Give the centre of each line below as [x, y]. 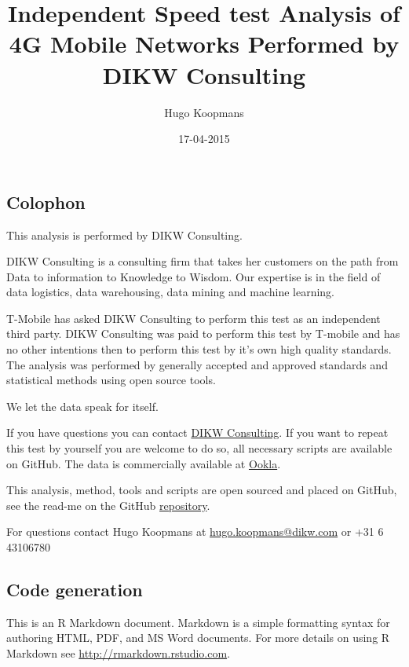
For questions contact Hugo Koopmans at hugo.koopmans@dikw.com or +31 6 [195, 531]
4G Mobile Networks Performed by [204, 44]
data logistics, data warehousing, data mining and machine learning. [171, 292]
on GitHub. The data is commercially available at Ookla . [144, 463]
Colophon [46, 202]
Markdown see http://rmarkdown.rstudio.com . [119, 652]
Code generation [75, 589]
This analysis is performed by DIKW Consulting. [124, 235]
